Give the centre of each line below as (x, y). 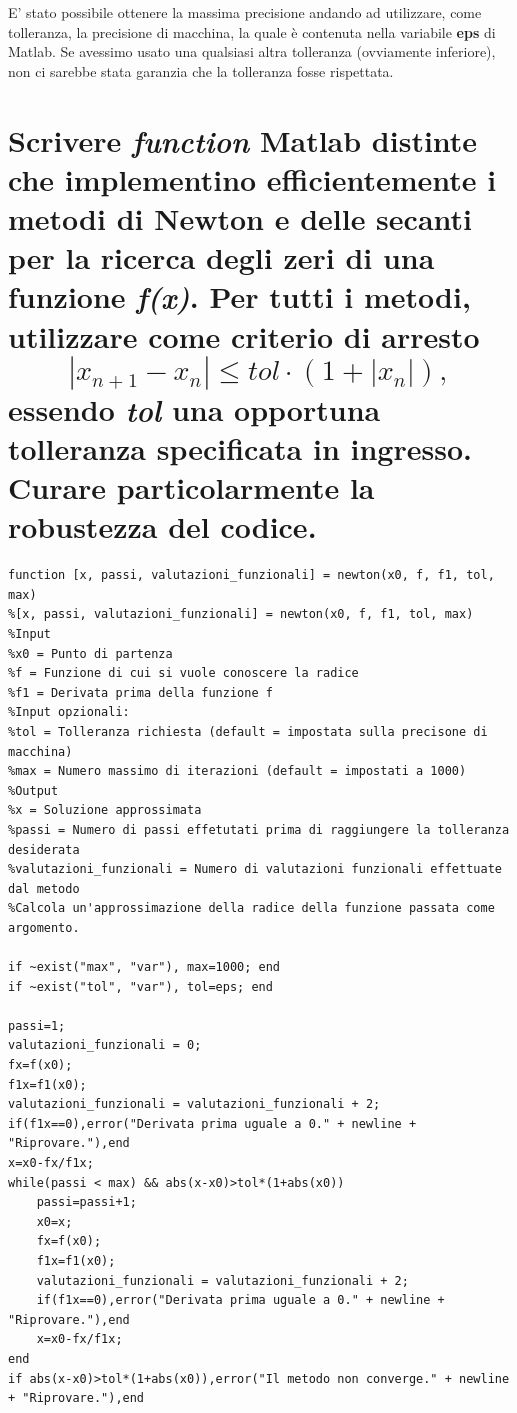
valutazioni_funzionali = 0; (105, 1045)
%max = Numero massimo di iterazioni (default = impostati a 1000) (237, 771)
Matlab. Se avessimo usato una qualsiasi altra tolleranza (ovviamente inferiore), (252, 51)
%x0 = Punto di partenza (90, 653)
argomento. (44, 927)
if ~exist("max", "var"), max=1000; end (144, 967)
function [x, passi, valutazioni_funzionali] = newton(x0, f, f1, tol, (251, 575)
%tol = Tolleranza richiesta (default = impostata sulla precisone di (248, 731)
